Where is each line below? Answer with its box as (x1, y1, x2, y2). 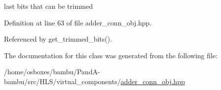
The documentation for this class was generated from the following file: (4, 50, 218, 60)
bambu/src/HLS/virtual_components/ (4, 76, 121, 86)
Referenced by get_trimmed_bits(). (4, 34, 112, 44)
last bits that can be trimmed (4, 1, 93, 11)
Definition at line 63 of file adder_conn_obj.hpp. (4, 17, 152, 27)
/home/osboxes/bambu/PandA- (4, 67, 100, 77)
